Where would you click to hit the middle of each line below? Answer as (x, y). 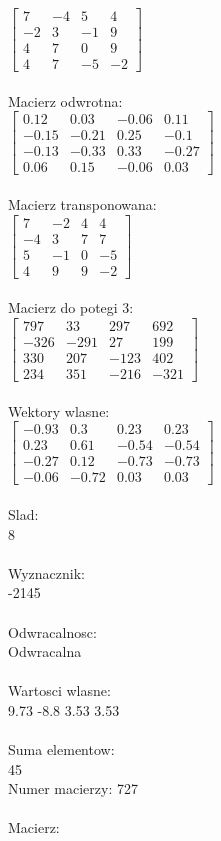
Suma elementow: (61, 749)
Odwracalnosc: (52, 631)
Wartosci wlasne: (59, 690)
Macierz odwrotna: (65, 100)
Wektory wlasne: (59, 410)
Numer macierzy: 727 (73, 788)
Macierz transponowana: (82, 204)
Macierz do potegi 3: (71, 307)
